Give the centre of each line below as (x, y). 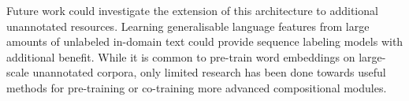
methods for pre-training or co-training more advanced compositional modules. (197, 87)
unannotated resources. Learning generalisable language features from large (188, 26)
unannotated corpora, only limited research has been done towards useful (209, 72)
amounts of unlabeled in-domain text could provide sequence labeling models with (205, 41)
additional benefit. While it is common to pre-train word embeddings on (181, 56)
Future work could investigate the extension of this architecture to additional (192, 10)
